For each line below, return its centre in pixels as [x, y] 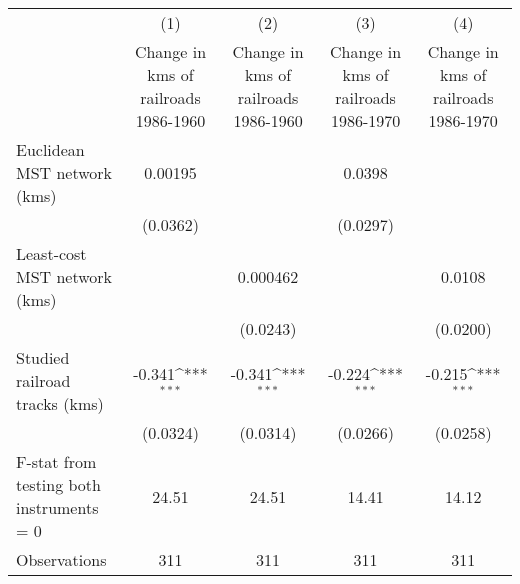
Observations [61, 559]
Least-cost [51, 253]
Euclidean [50, 149]
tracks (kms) [60, 403]
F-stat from [56, 461]
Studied [43, 357]
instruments [57, 507]
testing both [58, 484]
